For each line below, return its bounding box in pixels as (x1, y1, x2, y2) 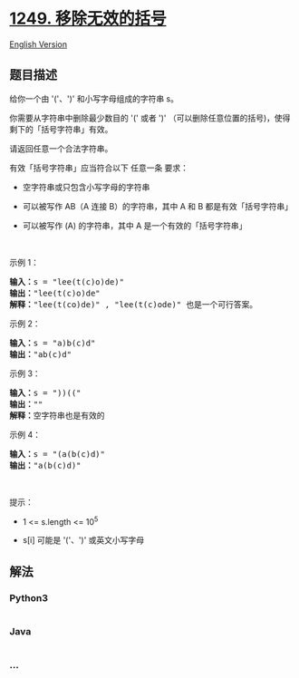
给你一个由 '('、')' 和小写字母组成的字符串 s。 (9, 92, 179, 104)
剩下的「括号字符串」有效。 (9, 123, 113, 134)
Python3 (9, 591, 48, 604)
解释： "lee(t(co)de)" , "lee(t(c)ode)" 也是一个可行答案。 (9, 299, 258, 309)
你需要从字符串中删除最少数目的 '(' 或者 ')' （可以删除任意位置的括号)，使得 (9, 112, 291, 123)
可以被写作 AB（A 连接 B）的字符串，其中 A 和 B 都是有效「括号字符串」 (22, 200, 293, 211)
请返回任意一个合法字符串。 (9, 142, 113, 154)
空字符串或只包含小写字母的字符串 (22, 181, 150, 192)
